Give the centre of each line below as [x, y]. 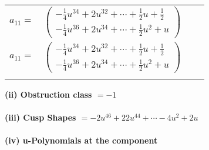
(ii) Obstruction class [48, 94]
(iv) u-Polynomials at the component [81, 140]
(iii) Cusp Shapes [41, 117]
